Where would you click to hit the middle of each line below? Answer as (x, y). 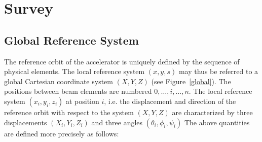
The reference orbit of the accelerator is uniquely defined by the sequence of (122, 61)
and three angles (117, 122)
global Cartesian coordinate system (59, 81)
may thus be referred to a (218, 71)
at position (82, 101)
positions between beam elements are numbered (78, 91)
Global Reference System (71, 40)
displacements (26, 122)
